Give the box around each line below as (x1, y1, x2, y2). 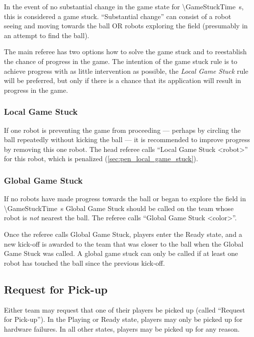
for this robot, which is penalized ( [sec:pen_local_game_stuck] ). (4, 153, 198, 164)
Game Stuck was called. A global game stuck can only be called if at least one (4, 248, 238, 258)
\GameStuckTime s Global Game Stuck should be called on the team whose (4, 203, 234, 213)
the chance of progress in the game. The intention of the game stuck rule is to (4, 56, 237, 66)
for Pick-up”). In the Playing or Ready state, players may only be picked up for (4, 314, 243, 324)
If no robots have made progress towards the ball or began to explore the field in (4, 193, 246, 204)
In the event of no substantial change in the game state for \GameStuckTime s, (4, 1, 244, 11)
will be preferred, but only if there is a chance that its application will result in (4, 75, 241, 85)
